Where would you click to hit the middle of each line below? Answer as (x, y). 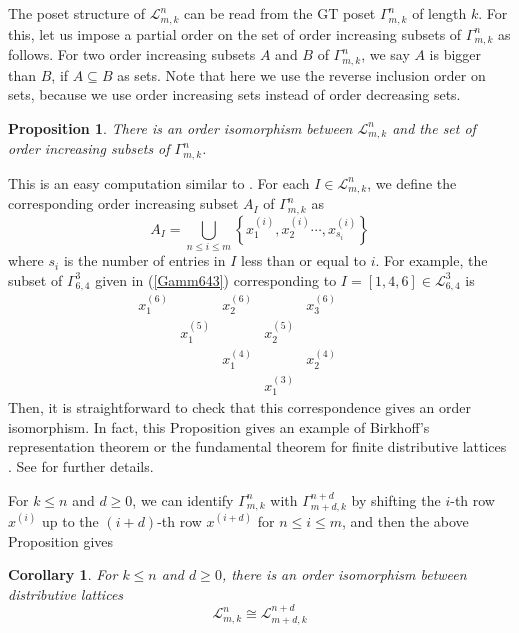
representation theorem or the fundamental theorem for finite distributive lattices (257, 446)
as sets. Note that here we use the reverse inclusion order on (301, 74)
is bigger (455, 54)
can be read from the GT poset (280, 13)
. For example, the (431, 260)
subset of (35, 279)
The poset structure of (77, 13)
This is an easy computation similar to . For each (159, 182)
